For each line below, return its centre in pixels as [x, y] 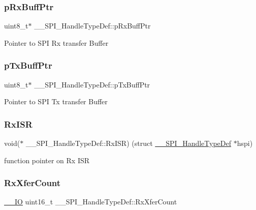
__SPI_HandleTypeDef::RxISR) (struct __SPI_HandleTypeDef [129, 143]
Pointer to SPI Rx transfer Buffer [56, 42]
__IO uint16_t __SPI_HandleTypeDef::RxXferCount [91, 202]
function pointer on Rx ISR [47, 160]
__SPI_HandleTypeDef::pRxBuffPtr [92, 26]
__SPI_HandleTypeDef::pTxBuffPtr [92, 84]
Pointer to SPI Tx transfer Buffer [56, 101]
